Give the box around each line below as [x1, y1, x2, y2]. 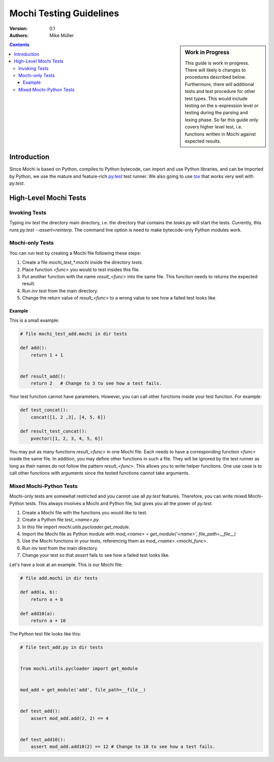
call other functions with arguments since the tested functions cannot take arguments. [9, 470, 190, 476]
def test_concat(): [20, 407, 68, 413]
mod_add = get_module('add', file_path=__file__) [20, 687, 146, 693]
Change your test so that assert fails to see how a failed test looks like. [22, 552, 170, 558]
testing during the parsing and [185, 110, 248, 116]
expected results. [185, 138, 221, 144]
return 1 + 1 [30, 352, 63, 358]
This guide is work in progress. [185, 60, 250, 66]
